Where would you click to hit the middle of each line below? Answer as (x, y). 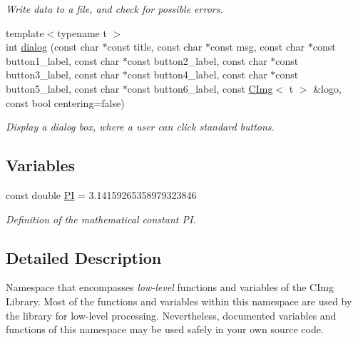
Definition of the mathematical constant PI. (101, 219)
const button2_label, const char (197, 60)
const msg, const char (257, 47)
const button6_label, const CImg (200, 88)
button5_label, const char (63, 88)
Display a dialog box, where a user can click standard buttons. (140, 127)
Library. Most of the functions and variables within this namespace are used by (179, 301)
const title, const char (155, 47)
